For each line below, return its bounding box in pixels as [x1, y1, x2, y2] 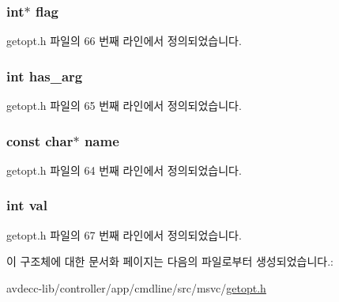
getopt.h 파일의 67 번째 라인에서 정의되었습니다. [6, 226, 242, 243]
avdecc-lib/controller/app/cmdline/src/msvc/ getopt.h [6, 279, 266, 296]
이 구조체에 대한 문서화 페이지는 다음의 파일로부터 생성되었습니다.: [6, 253, 333, 270]
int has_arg [6, 66, 83, 85]
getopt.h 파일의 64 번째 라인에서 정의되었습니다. [6, 161, 242, 178]
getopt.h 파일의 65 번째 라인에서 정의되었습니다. [6, 97, 242, 114]
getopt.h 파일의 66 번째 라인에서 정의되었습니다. [6, 32, 242, 49]
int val [6, 195, 47, 215]
